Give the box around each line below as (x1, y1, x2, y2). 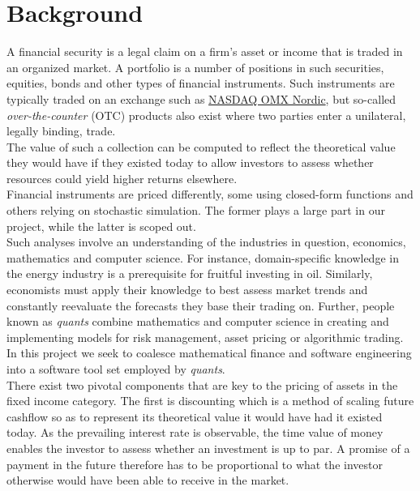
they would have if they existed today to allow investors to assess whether (6, 154, 374, 171)
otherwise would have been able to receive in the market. (6, 472, 289, 489)
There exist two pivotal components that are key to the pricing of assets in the (6, 376, 398, 393)
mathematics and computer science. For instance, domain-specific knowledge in (6, 249, 399, 266)
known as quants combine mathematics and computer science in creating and (6, 313, 389, 330)
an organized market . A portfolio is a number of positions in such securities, (6, 58, 384, 75)
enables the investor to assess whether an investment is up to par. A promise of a (6, 439, 410, 456)
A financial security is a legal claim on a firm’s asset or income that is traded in (6, 43, 403, 60)
